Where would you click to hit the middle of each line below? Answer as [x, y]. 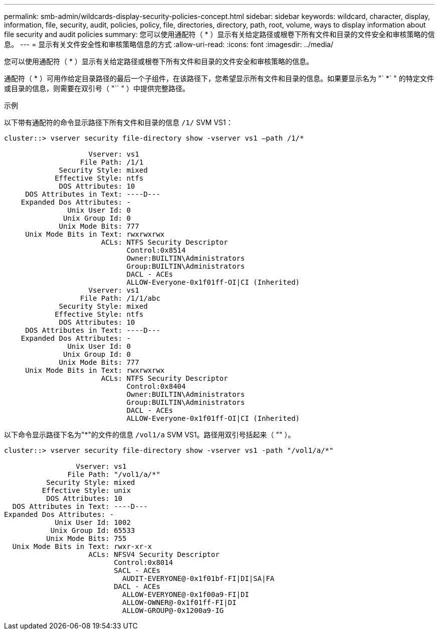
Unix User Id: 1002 [93, 522]
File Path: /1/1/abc [120, 298]
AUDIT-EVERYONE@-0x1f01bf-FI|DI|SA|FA [198, 578]
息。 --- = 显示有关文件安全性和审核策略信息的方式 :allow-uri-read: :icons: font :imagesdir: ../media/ [169, 44]
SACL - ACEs [137, 570]
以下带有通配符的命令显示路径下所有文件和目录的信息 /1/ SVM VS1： [119, 122]
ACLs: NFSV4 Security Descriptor [154, 554]
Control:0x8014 [144, 562]
